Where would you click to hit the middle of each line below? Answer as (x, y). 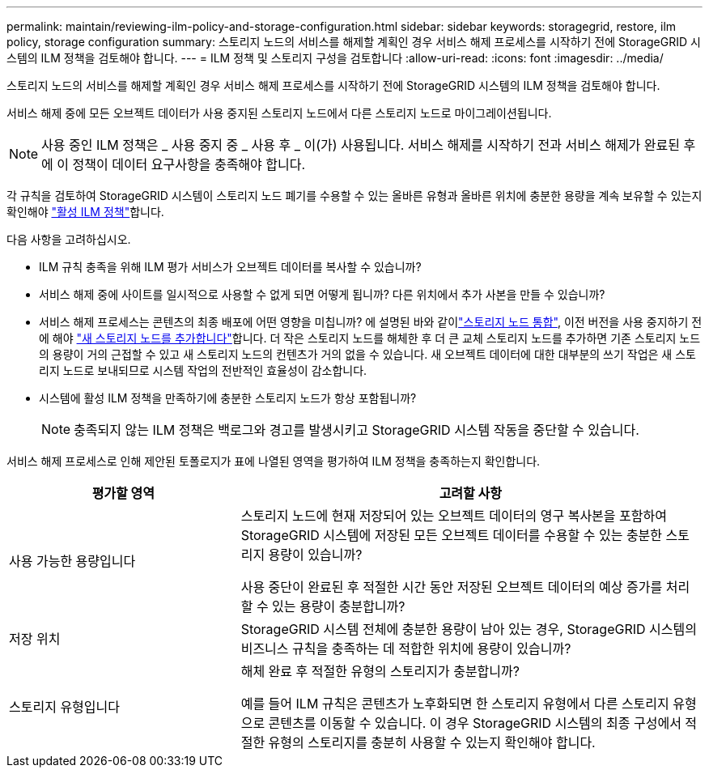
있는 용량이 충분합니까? (339, 606)
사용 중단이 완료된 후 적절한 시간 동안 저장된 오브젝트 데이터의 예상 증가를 (452, 587)
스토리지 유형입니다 (64, 707)
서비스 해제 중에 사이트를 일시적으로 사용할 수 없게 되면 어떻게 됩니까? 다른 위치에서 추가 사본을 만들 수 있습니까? (322, 294)
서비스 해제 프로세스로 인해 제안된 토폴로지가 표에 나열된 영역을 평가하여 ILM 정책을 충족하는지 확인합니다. (274, 461)
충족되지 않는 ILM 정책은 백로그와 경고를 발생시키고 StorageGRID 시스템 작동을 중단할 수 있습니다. (357, 430)
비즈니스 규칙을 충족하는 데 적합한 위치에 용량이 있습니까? (406, 649)
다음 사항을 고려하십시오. (69, 239)
